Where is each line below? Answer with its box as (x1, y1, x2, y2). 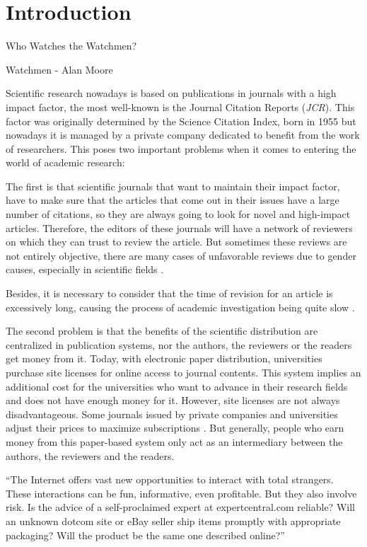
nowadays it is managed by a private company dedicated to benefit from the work (6, 127, 360, 142)
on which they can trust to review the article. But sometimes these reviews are (6, 234, 347, 249)
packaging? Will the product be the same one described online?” (6, 527, 285, 542)
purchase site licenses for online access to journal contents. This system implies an (6, 365, 361, 379)
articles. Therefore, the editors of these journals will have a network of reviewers (6, 220, 353, 235)
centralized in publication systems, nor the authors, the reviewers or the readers (6, 337, 352, 352)
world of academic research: (6, 155, 125, 170)
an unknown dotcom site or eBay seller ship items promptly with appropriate (6, 513, 341, 528)
